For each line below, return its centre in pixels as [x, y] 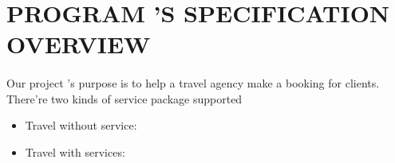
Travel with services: [75, 151]
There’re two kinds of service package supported [124, 98]
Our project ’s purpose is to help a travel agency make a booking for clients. [193, 83]
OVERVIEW [79, 44]
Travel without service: [81, 125]
